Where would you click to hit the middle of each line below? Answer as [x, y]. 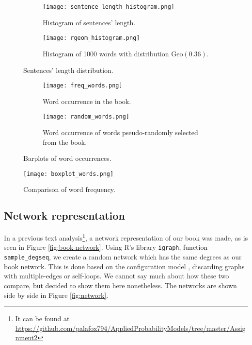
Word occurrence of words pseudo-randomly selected [120, 132]
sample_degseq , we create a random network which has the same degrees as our [123, 257]
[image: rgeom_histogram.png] [91, 38]
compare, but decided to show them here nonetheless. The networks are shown [120, 285]
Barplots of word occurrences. [67, 158]
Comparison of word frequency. [69, 189]
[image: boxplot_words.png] [69, 174]
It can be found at [42, 319]
